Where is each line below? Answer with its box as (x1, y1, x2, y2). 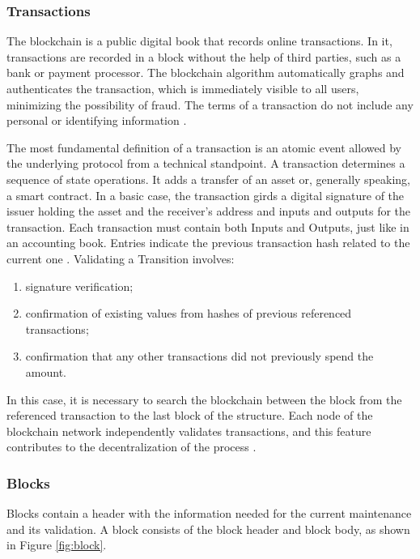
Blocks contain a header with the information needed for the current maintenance (6, 505, 412, 522)
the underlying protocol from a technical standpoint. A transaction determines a (6, 155, 405, 172)
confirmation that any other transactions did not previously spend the (25, 348, 374, 365)
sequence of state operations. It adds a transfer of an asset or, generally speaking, (6, 170, 410, 187)
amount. (25, 363, 66, 380)
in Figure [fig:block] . (6, 536, 107, 553)
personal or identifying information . (6, 112, 187, 129)
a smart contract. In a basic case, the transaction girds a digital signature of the (6, 186, 405, 203)
